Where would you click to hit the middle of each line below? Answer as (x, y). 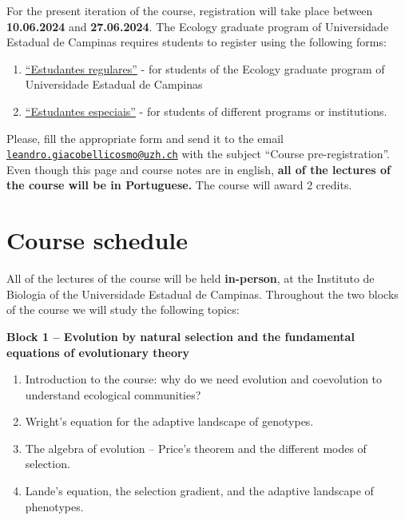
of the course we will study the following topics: (123, 310)
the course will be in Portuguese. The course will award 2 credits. (179, 185)
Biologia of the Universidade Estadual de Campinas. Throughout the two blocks (202, 294)
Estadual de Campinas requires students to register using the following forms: (197, 42)
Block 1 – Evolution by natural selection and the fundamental (181, 336)
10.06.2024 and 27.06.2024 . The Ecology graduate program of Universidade (198, 26)
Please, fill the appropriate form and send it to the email (145, 138)
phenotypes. (54, 506)
